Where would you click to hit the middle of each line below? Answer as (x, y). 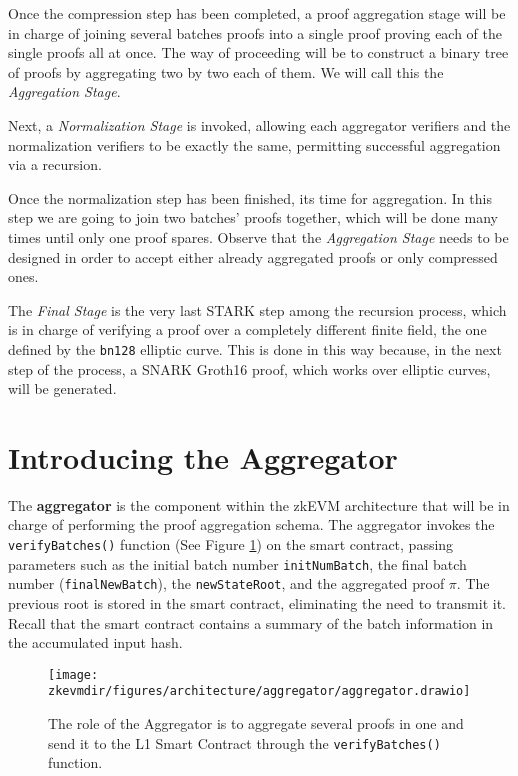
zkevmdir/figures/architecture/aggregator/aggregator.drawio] (259, 691)
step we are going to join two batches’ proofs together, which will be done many (253, 217)
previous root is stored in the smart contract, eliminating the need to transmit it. (257, 603)
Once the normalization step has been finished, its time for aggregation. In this (250, 197)
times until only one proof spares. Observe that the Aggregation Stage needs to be (258, 236)
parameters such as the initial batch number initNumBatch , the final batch (237, 563)
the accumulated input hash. (95, 642)
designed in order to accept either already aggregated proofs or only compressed (253, 256)
